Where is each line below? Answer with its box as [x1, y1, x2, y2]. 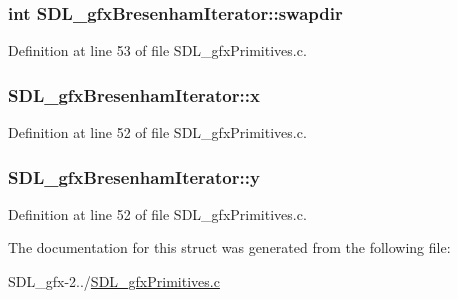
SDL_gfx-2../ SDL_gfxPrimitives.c [8, 271, 220, 292]
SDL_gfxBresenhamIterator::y [8, 164, 260, 189]
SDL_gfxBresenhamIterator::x [8, 82, 260, 107]
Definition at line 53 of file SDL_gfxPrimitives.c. [8, 40, 307, 61]
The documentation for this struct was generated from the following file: [8, 237, 451, 258]
